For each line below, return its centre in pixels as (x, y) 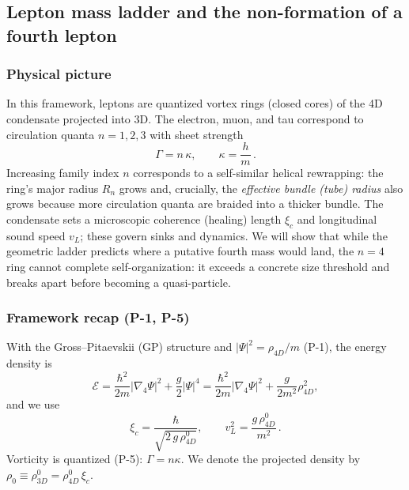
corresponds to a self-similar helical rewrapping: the (258, 173)
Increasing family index (63, 173)
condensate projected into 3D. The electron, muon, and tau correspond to (185, 118)
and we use (33, 404)
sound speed (36, 235)
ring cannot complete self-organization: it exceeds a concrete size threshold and (198, 266)
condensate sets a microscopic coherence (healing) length (144, 219)
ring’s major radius (53, 188)
